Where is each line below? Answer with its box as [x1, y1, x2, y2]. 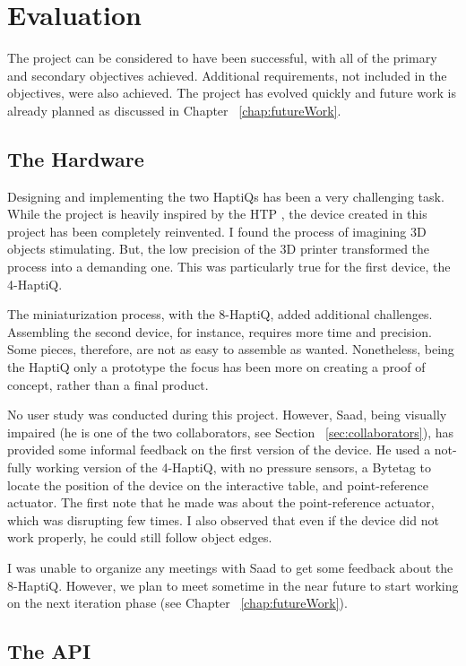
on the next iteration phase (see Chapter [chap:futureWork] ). [7, 593, 348, 612]
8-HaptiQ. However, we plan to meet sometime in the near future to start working [7, 575, 459, 594]
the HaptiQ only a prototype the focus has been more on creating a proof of [7, 358, 426, 376]
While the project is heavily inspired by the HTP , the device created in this [7, 204, 427, 223]
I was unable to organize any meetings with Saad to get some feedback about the [7, 558, 453, 576]
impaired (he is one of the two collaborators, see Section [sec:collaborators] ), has [7, 422, 454, 441]
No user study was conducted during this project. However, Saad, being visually [7, 405, 447, 424]
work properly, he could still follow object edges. [7, 528, 272, 547]
